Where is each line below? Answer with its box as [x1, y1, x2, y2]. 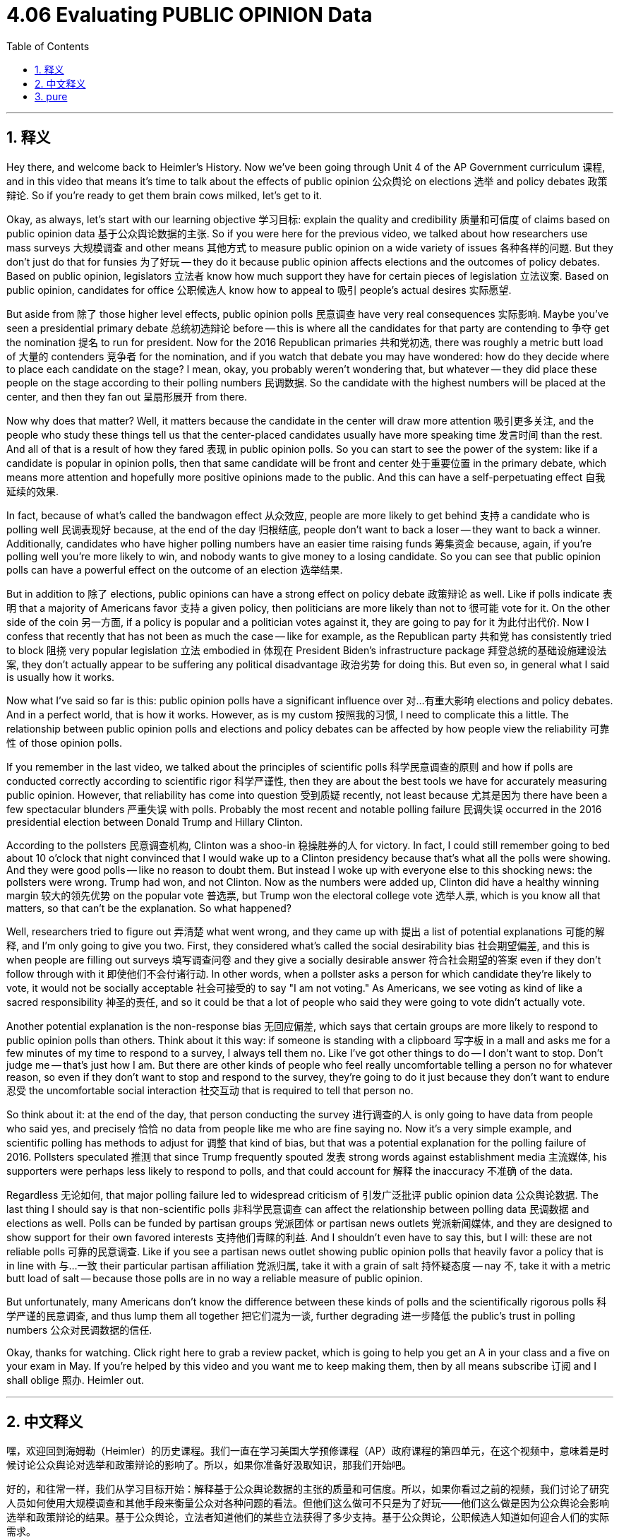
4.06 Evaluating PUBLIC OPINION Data [6, 3, 373, 27]
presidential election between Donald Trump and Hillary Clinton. [6, 815, 304, 828]
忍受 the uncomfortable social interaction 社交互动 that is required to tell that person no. [6, 1084, 414, 1096]
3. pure [35, 90, 68, 102]
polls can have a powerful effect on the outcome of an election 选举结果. [6, 563, 343, 576]
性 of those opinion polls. [6, 736, 122, 749]
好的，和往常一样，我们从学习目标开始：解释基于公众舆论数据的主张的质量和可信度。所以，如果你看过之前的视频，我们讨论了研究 [6, 1483, 609, 1495]
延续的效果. [6, 485, 59, 497]
